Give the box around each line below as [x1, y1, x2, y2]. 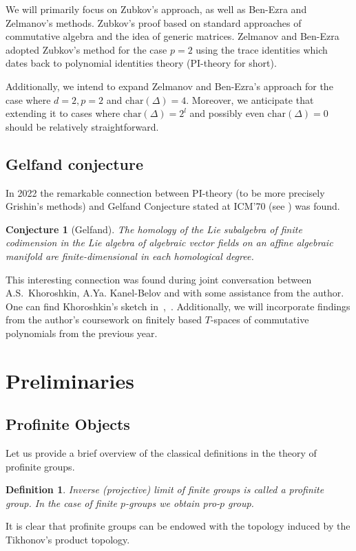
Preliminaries [6, 366, 134, 394]
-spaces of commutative [210, 312, 309, 327]
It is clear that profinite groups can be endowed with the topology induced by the [6, 519, 350, 533]
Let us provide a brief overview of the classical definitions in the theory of [6, 446, 317, 460]
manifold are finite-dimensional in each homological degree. [6, 248, 254, 263]
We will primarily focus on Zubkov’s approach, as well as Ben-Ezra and [6, 2, 307, 16]
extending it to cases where [6, 106, 121, 120]
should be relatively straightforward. [6, 119, 159, 133]
